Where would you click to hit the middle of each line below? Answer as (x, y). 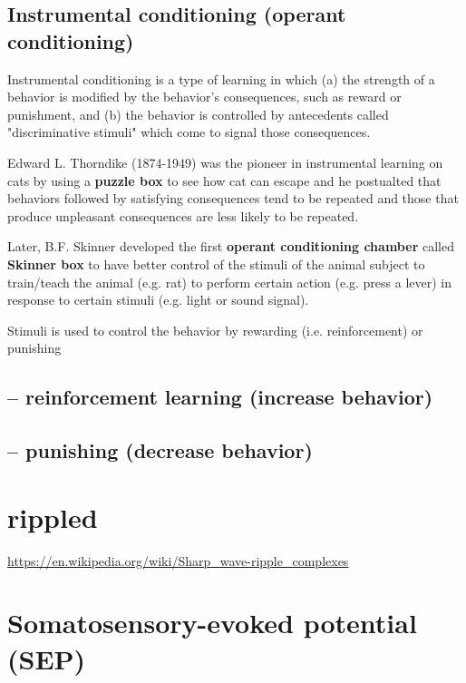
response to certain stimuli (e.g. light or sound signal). (158, 300)
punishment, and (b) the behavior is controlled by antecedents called (198, 114)
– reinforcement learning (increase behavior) (220, 397)
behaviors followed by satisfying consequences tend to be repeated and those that (233, 198)
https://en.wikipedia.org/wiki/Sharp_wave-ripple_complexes (178, 560)
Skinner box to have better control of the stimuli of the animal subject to (216, 263)
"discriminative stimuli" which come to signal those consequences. (189, 132)
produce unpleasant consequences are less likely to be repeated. (183, 215)
